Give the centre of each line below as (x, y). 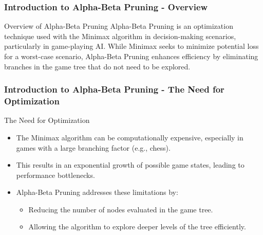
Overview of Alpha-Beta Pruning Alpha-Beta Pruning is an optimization (119, 26)
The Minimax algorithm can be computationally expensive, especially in (130, 137)
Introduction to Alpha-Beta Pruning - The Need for (114, 89)
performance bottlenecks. (55, 175)
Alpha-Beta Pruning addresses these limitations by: (97, 192)
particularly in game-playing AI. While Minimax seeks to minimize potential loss (131, 46)
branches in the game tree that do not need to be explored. (97, 66)
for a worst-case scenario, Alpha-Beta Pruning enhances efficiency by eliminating (131, 56)
